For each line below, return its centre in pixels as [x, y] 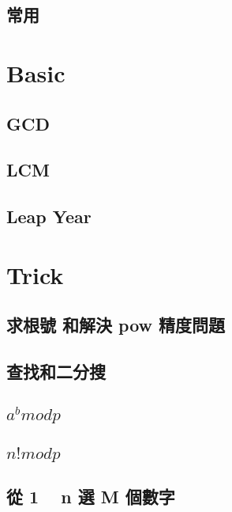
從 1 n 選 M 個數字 [91, 497]
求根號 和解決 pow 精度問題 [116, 325]
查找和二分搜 [56, 372]
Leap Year [49, 216]
